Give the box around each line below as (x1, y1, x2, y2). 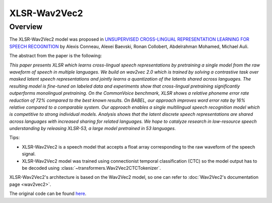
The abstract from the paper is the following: (9, 53, 102, 59)
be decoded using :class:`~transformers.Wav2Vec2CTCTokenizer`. (22, 165, 161, 171)
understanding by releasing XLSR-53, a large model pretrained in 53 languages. (9, 125, 176, 131)
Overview (9, 22, 43, 31)
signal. (22, 151, 36, 157)
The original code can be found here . (9, 190, 87, 196)
